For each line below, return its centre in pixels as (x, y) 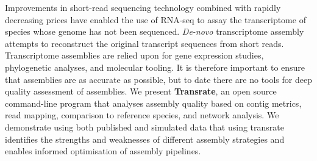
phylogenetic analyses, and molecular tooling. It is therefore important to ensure (155, 67)
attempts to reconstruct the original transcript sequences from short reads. (144, 43)
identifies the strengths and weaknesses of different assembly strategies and (145, 139)
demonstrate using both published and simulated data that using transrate (144, 127)
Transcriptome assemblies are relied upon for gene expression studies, (134, 55)
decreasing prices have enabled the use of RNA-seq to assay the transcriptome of (155, 19)
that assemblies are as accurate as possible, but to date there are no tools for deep (158, 79)
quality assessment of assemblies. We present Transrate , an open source (141, 91)
